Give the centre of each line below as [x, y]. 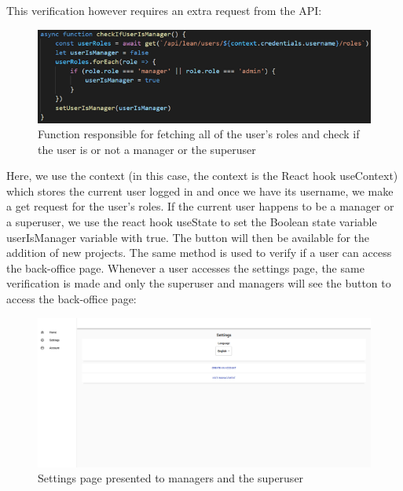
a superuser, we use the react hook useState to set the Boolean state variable [192, 222]
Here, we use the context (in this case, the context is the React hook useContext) [202, 176]
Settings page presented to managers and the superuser [171, 478]
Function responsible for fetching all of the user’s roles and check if [199, 134]
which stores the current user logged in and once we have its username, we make [200, 191]
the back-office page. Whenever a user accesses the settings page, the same [185, 267]
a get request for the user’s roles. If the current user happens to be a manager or [200, 206]
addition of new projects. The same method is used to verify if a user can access [199, 253]
